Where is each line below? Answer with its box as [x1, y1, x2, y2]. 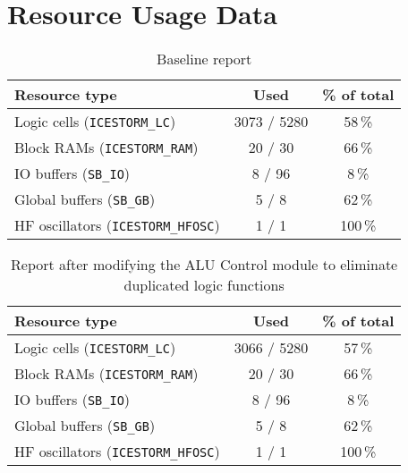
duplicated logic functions [123, 275, 285, 296]
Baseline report [157, 48, 252, 70]
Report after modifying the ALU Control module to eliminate [11, 254, 398, 275]
